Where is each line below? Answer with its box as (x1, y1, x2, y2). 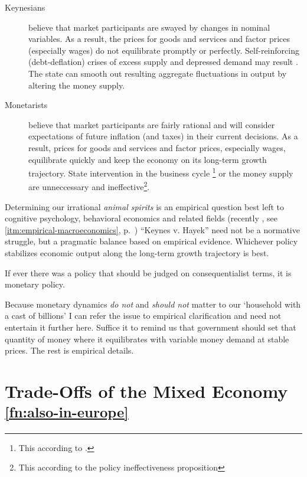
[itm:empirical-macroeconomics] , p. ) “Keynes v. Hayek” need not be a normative (5, 223, 300, 236)
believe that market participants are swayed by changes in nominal (28, 21, 270, 33)
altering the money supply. (28, 79, 125, 91)
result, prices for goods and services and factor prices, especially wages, (28, 141, 286, 153)
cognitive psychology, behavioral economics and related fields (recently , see (5, 212, 278, 224)
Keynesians (5, 1, 45, 13)
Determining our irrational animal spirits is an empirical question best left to (5, 200, 285, 213)
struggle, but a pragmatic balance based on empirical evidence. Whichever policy (5, 235, 298, 247)
